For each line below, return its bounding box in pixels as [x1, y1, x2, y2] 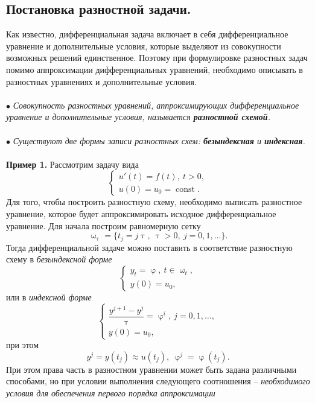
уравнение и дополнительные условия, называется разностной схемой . [6, 110, 270, 123]
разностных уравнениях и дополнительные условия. [6, 75, 197, 87]
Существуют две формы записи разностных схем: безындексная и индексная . [13, 134, 305, 147]
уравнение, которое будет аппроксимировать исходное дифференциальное [6, 207, 276, 220]
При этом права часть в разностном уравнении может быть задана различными [6, 363, 297, 375]
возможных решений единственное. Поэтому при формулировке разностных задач [6, 51, 308, 64]
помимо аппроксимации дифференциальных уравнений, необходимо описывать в [6, 63, 303, 75]
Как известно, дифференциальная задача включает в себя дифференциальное [6, 28, 288, 40]
